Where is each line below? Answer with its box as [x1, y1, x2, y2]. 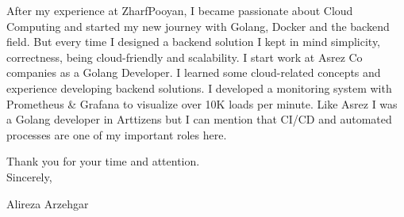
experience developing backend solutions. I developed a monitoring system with [6, 79, 392, 96]
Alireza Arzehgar [6, 195, 89, 211]
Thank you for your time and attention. [6, 153, 200, 169]
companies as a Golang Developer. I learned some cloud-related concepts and [6, 64, 381, 81]
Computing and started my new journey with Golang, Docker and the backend [6, 17, 390, 34]
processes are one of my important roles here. [6, 126, 227, 143]
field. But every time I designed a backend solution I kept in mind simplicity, [6, 33, 381, 50]
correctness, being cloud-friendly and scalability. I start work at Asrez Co [6, 48, 363, 65]
